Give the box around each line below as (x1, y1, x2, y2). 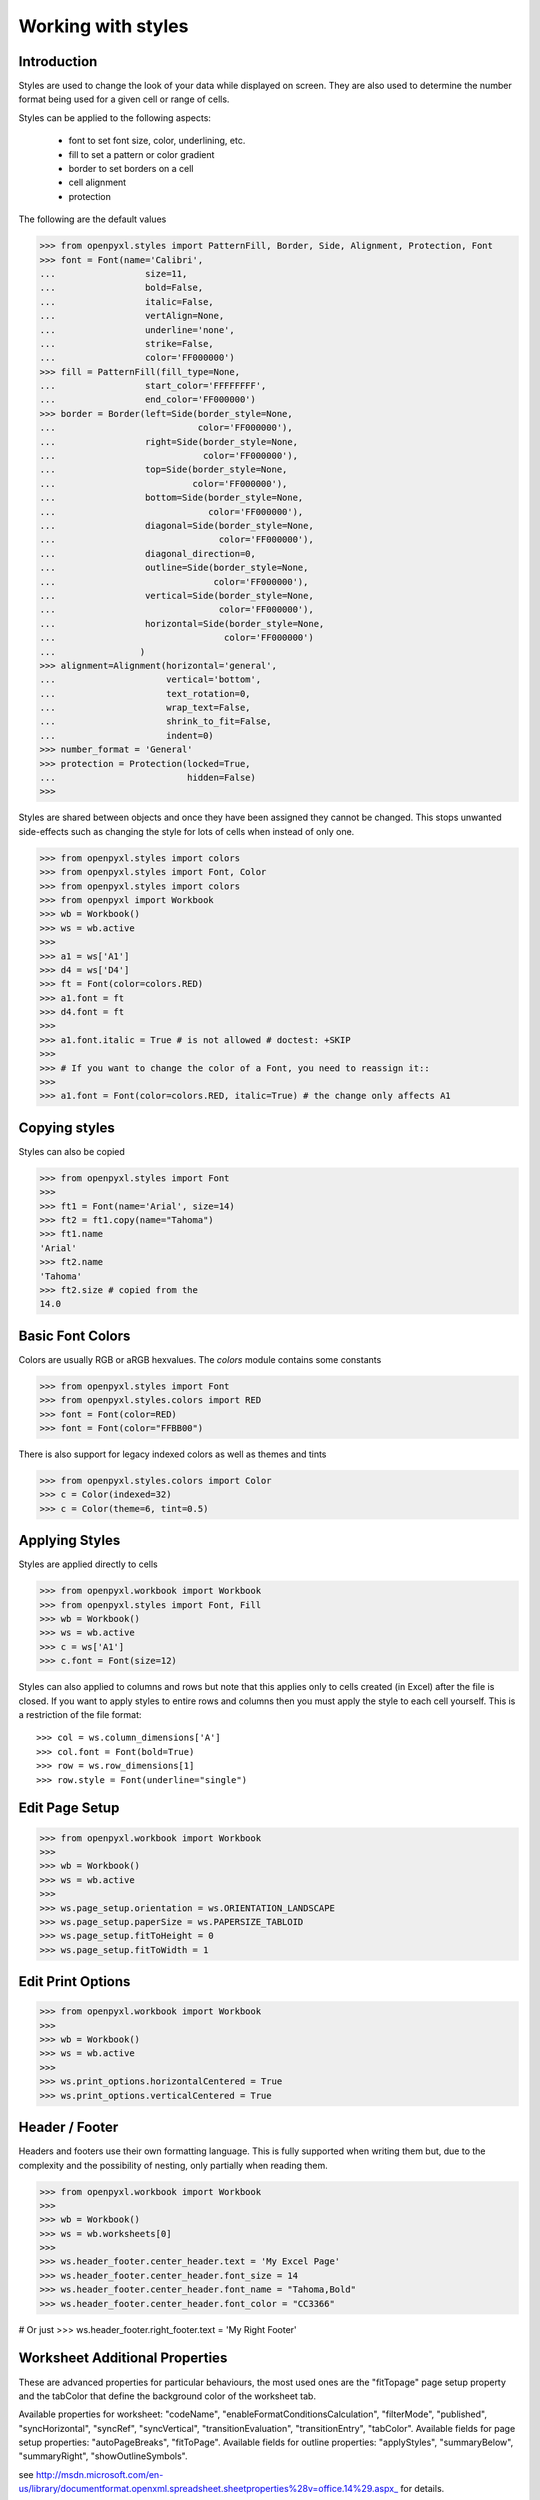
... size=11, (39, 268, 188, 279)
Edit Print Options (18, 1973, 131, 1990)
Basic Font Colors (18, 1327, 131, 1344)
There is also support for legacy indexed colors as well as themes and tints (18, 1448, 327, 1460)
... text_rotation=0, (39, 688, 251, 699)
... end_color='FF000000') (39, 394, 257, 405)
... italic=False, (39, 296, 214, 307)
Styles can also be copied (18, 1145, 125, 1157)
